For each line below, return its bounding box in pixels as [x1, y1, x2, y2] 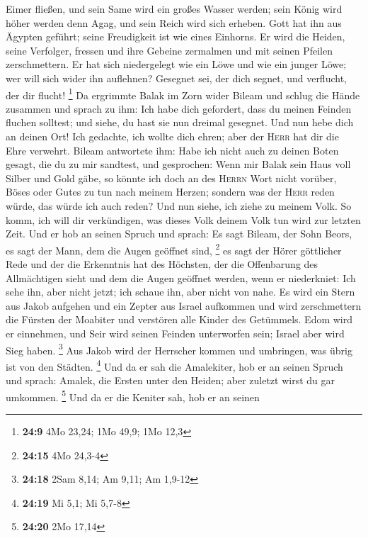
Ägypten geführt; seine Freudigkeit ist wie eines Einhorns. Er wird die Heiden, [6, 29, 345, 44]
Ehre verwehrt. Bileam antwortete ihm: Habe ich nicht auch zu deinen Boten [6, 142, 339, 157]
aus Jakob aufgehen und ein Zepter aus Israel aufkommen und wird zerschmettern [6, 298, 362, 313]
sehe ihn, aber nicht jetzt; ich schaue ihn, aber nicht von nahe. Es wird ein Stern [6, 284, 355, 299]
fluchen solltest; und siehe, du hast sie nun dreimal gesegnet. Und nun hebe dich [6, 115, 354, 130]
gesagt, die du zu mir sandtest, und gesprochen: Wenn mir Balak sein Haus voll [6, 157, 351, 172]
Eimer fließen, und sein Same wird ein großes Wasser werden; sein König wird [6, 1, 343, 16]
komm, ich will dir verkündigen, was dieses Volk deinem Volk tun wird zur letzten [6, 212, 361, 227]
